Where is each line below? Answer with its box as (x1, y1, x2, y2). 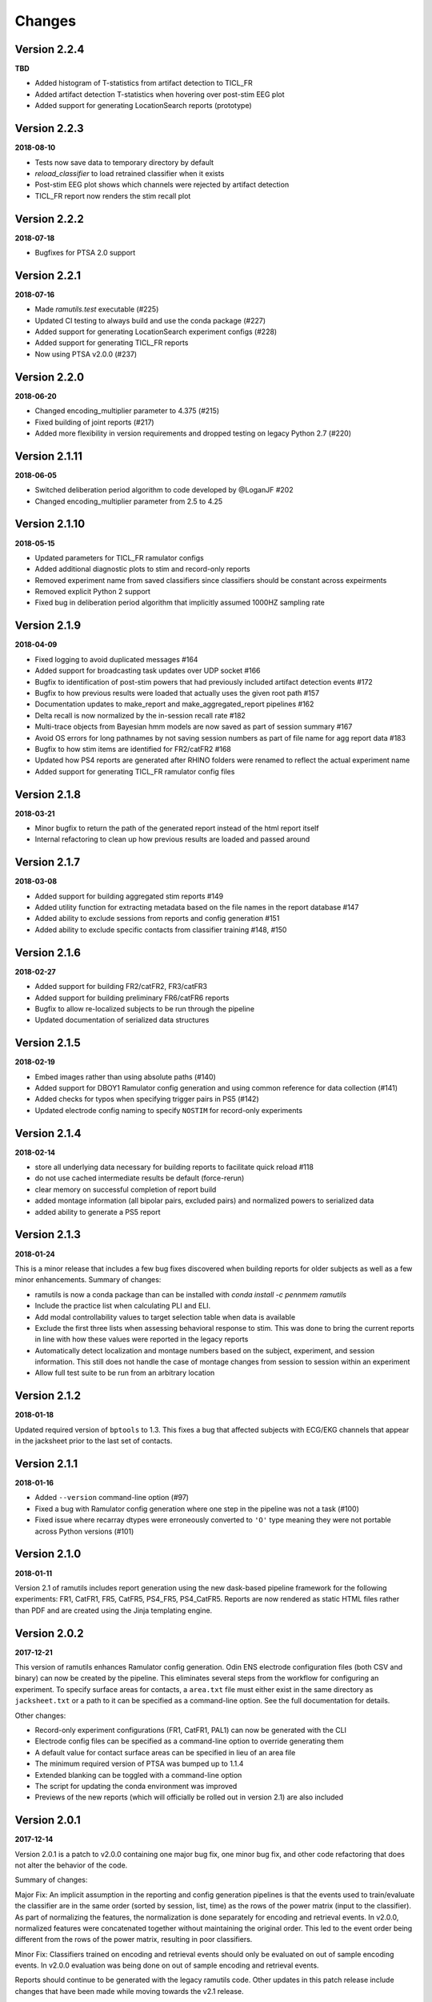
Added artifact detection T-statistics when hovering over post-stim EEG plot (34, 89, 285, 99)
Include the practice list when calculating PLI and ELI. (34, 1301, 211, 1311)
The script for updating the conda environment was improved (34, 1781, 238, 1791)
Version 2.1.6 (14, 946, 82, 959)
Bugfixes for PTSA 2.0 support (34, 248, 136, 257)
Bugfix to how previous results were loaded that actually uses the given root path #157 (34, 688, 320, 697)
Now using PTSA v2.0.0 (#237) (34, 349, 138, 359)
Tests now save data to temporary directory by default (34, 157, 214, 167)
